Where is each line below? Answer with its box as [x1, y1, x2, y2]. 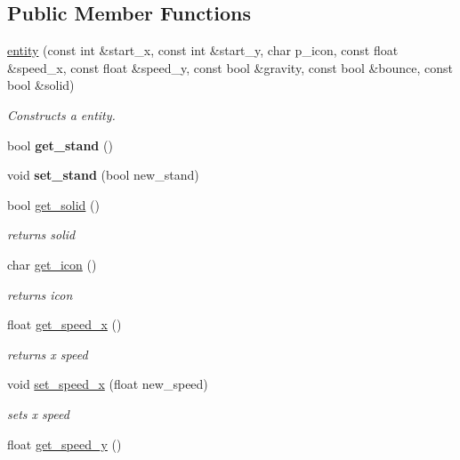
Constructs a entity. [7, 105, 116, 124]
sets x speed [7, 404, 69, 423]
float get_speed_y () [7, 434, 122, 453]
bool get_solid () [7, 195, 100, 214]
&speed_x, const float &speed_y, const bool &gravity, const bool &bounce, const [7, 58, 454, 77]
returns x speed [7, 344, 88, 363]
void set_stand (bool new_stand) [7, 165, 199, 184]
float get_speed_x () [7, 315, 122, 334]
